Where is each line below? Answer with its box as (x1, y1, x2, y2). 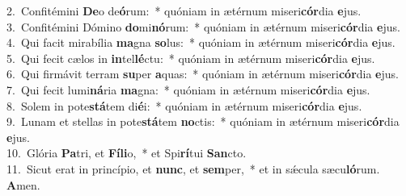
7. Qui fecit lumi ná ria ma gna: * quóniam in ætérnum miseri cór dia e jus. (6, 81, 370, 98)
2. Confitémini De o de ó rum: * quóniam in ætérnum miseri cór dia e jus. (6, 2, 362, 19)
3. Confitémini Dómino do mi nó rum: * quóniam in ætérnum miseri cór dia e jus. (6, 18, 400, 35)
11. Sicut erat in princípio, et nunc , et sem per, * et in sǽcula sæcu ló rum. (6, 160, 380, 177)
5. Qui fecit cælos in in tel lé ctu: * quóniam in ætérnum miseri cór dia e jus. (6, 49, 375, 66)
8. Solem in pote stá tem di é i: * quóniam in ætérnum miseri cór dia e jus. (6, 97, 362, 114)
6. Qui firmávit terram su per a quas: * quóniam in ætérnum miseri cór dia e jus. (6, 65, 399, 82)
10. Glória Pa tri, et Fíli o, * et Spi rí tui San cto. (6, 144, 247, 161)
